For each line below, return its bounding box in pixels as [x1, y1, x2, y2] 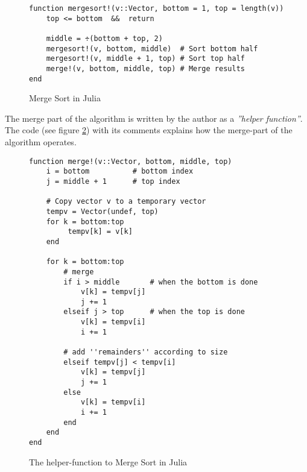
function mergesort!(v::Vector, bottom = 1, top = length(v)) [29, 4, 284, 13]
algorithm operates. [5, 136, 77, 148]
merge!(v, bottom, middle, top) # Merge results [46, 64, 245, 73]
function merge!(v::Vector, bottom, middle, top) [29, 157, 232, 166]
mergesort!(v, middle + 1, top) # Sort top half [46, 54, 245, 63]
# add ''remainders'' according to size [63, 348, 228, 357]
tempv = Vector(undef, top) [46, 207, 159, 216]
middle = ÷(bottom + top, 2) [46, 34, 163, 43]
